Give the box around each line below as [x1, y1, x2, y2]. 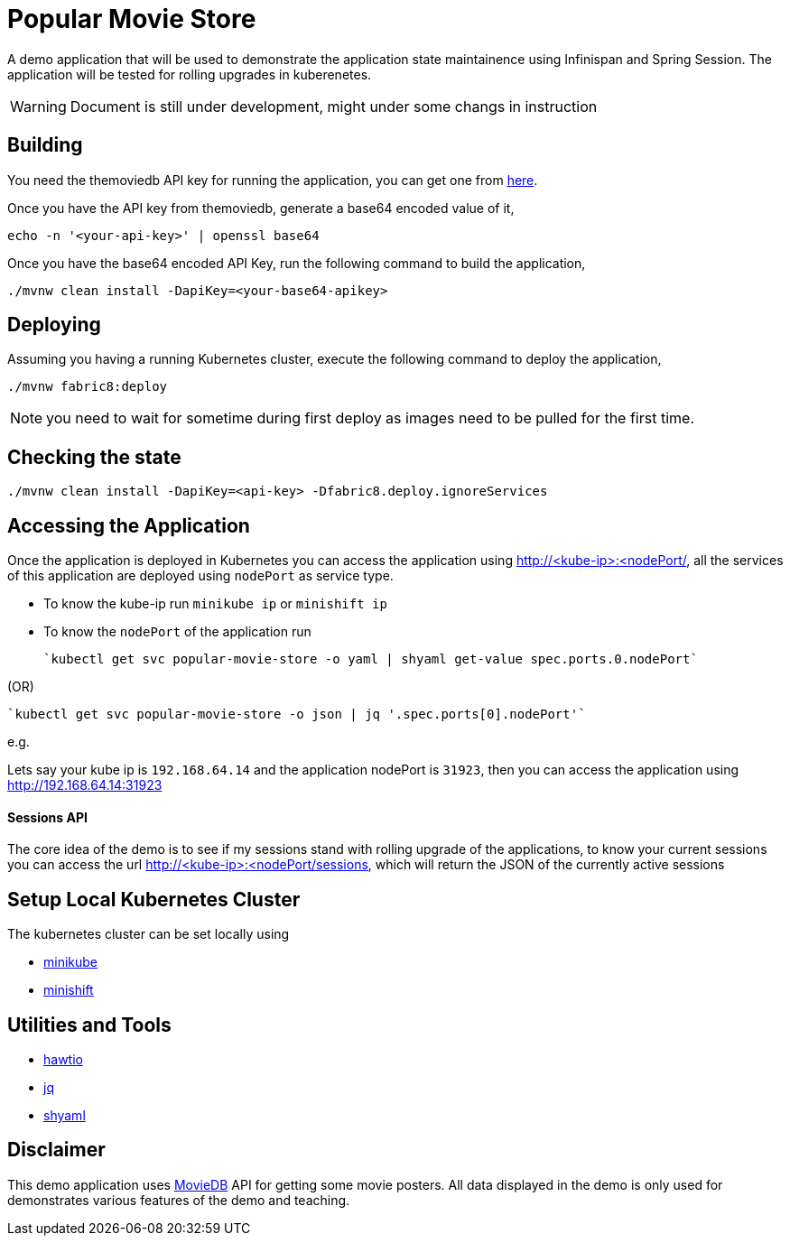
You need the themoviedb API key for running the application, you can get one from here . [7, 172, 538, 188]
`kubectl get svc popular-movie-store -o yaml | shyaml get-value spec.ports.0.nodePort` [43, 652, 698, 667]
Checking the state [7, 445, 181, 468]
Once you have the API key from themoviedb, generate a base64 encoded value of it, [7, 199, 515, 216]
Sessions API [7, 809, 88, 825]
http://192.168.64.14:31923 [7, 777, 163, 793]
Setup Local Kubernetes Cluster [7, 887, 301, 911]
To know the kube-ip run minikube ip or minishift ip [43, 596, 387, 612]
